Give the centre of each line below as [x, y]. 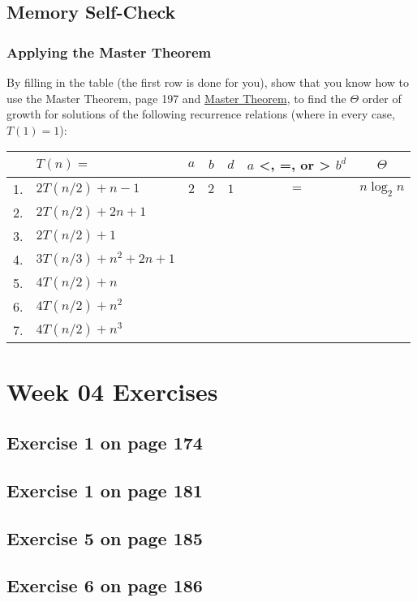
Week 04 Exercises [112, 391]
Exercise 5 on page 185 [105, 537]
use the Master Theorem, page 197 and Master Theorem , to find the [176, 98]
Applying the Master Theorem [109, 52]
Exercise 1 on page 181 [105, 490]
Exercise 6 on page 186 [105, 585]
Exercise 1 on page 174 [105, 443]
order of [382, 98]
